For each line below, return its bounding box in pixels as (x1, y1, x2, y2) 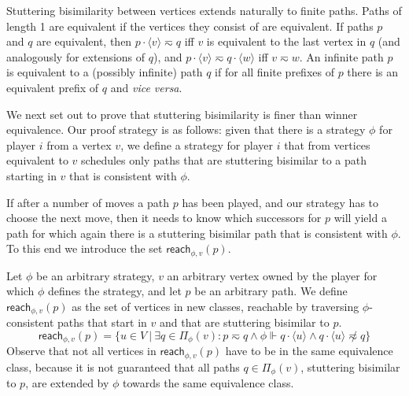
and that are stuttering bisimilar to (159, 314, 330, 331)
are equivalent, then (36, 33, 132, 50)
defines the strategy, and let (48, 283, 182, 299)
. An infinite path (299, 48, 384, 65)
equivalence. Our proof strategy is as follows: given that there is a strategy (6, 121, 366, 138)
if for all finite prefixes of (215, 64, 334, 80)
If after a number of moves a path (6, 194, 170, 210)
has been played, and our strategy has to (182, 194, 379, 210)
